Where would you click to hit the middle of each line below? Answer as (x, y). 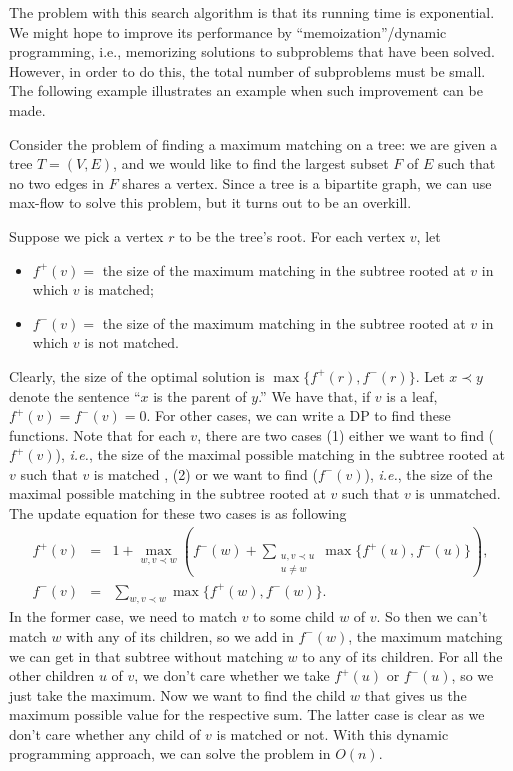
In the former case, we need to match (123, 616)
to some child (294, 616)
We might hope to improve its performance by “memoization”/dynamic (228, 31)
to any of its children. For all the (402, 655)
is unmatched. (458, 493)
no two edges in (56, 182)
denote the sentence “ (75, 395)
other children (52, 675)
